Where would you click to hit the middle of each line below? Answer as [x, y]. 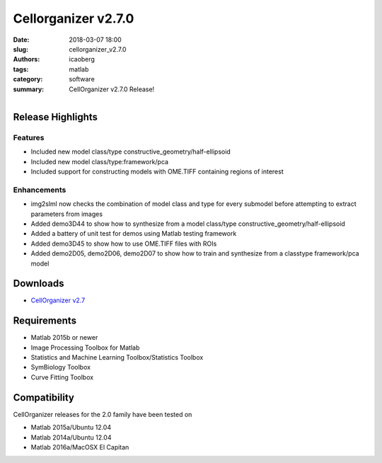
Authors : [27, 59]
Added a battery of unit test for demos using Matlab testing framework [134, 234]
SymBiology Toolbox [61, 367]
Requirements [45, 321]
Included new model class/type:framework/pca [100, 161]
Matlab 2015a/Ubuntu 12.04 [71, 428]
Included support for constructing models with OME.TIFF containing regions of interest [157, 172]
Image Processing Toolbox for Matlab [85, 348]
